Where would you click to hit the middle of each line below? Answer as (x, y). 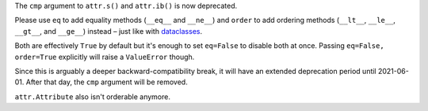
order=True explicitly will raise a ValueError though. (105, 57)
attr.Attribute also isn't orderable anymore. (92, 96)
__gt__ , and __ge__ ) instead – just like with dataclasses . (108, 31)
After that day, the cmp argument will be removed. (107, 82)
